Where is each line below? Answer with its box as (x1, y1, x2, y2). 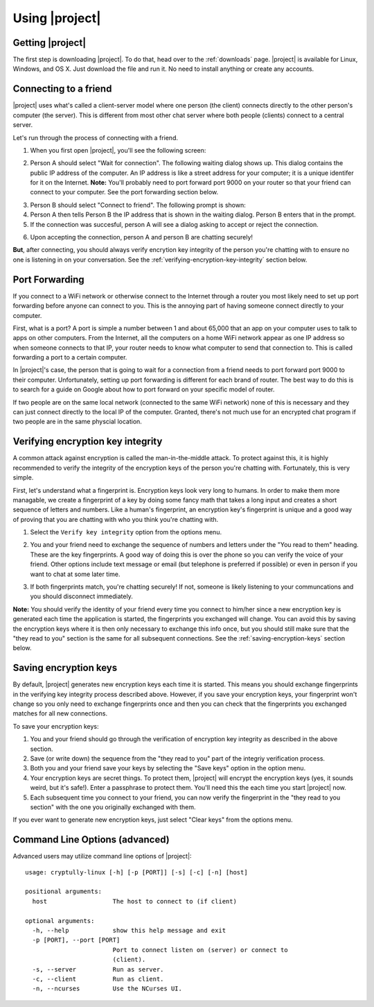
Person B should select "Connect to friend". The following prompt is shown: (30, 201, 246, 209)
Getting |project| (12, 37, 87, 49)
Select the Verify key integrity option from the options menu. (30, 528, 222, 536)
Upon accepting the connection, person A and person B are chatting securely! (30, 233, 253, 242)
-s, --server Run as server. (32, 965, 164, 973)
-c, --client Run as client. (32, 975, 164, 983)
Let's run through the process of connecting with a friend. (12, 133, 178, 142)
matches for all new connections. (12, 709, 108, 718)
